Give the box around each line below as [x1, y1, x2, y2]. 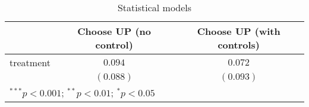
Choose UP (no [77, 24, 151, 38]
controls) [217, 38, 260, 51]
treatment [10, 56, 51, 69]
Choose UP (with [197, 24, 280, 38]
